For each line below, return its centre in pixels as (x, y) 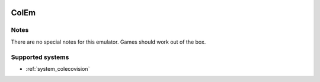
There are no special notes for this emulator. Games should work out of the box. (108, 42)
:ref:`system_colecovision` (58, 68)
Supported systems (40, 57)
